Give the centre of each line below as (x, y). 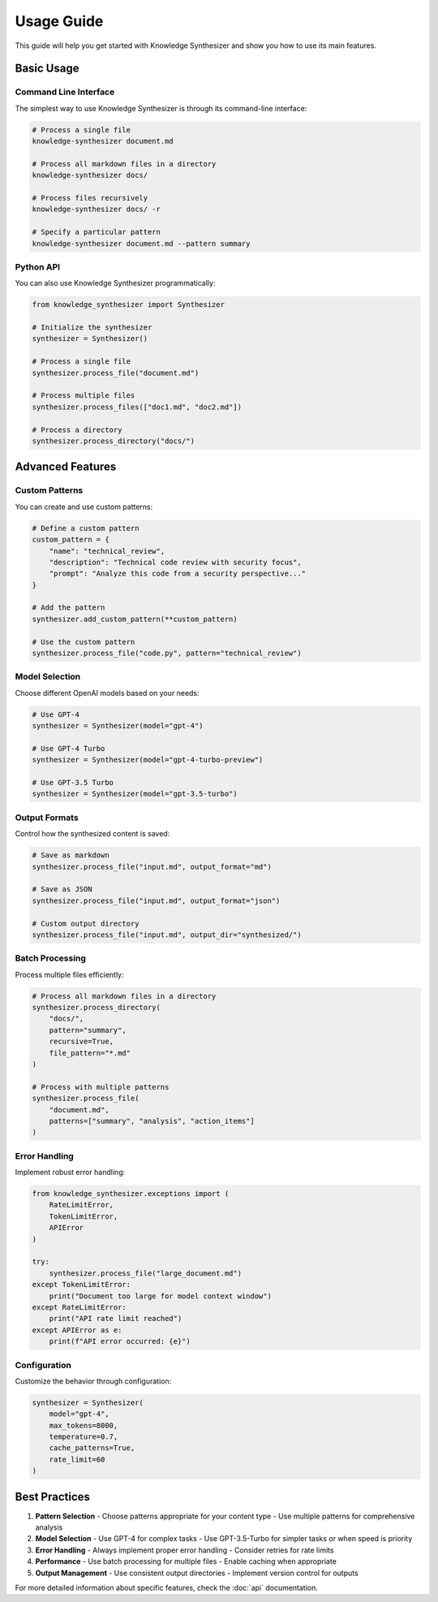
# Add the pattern (69, 608)
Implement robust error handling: (70, 1172)
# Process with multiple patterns (101, 1087)
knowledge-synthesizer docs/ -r (97, 209)
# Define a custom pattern (86, 528)
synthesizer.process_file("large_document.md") (146, 1273)
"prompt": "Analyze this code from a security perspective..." (178, 574)
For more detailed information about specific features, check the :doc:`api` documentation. (166, 1588)
